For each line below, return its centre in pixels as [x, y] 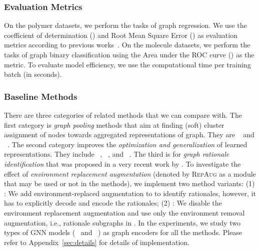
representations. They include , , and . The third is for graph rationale [117, 154]
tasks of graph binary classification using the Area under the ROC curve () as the [129, 54]
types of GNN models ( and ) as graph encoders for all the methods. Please [123, 232]
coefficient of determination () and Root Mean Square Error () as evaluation [121, 35]
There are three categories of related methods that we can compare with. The [123, 115]
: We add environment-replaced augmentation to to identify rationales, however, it [130, 193]
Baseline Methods [41, 96]
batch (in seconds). [33, 74]
